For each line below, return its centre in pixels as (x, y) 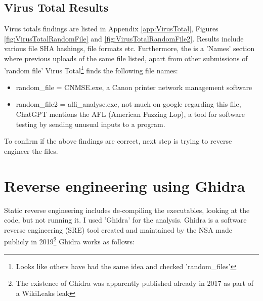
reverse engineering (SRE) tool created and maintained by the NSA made (118, 229)
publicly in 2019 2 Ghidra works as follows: (69, 241)
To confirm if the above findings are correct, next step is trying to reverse (118, 141)
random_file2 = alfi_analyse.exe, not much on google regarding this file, (128, 104)
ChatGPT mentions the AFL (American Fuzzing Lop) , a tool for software (130, 114)
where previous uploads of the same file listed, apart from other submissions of (126, 58)
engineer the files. (31, 150)
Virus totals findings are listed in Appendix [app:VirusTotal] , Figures (111, 29)
